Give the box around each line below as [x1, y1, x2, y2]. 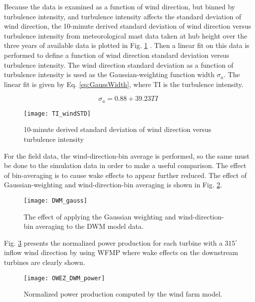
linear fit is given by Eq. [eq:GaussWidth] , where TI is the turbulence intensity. [4, 79, 244, 89]
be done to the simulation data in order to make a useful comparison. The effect [4, 160, 247, 171]
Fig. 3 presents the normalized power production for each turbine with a [4, 237, 223, 248]
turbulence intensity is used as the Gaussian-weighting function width [4, 69, 215, 80]
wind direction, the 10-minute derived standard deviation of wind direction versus [4, 21, 251, 31]
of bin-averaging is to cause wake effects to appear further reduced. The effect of [4, 170, 247, 180]
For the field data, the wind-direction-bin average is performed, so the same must [4, 150, 250, 161]
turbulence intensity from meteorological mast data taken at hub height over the [4, 30, 248, 41]
